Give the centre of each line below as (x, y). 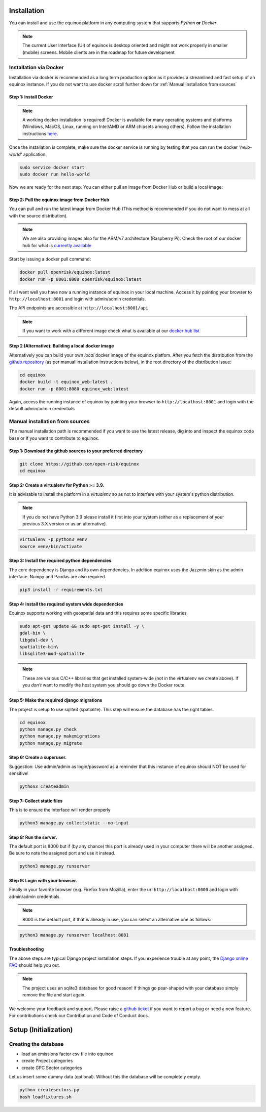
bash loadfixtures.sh (46, 1097)
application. (35, 154)
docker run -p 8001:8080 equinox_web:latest (74, 389)
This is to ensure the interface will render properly (60, 810)
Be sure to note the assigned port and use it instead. (62, 853)
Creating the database (36, 1044)
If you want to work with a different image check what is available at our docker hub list (111, 331)
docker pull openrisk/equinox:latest (65, 272)
